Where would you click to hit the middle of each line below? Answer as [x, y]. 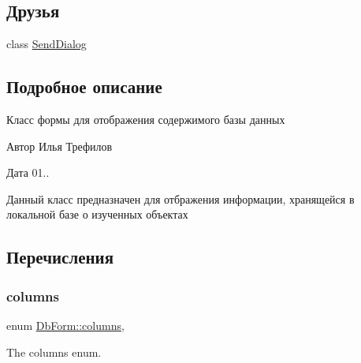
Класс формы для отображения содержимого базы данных [146, 119]
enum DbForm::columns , [65, 325]
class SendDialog [47, 44]
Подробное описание [84, 86]
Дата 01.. [28, 172]
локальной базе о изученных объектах [97, 214]
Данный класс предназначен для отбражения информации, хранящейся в [180, 198]
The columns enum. [54, 352]
